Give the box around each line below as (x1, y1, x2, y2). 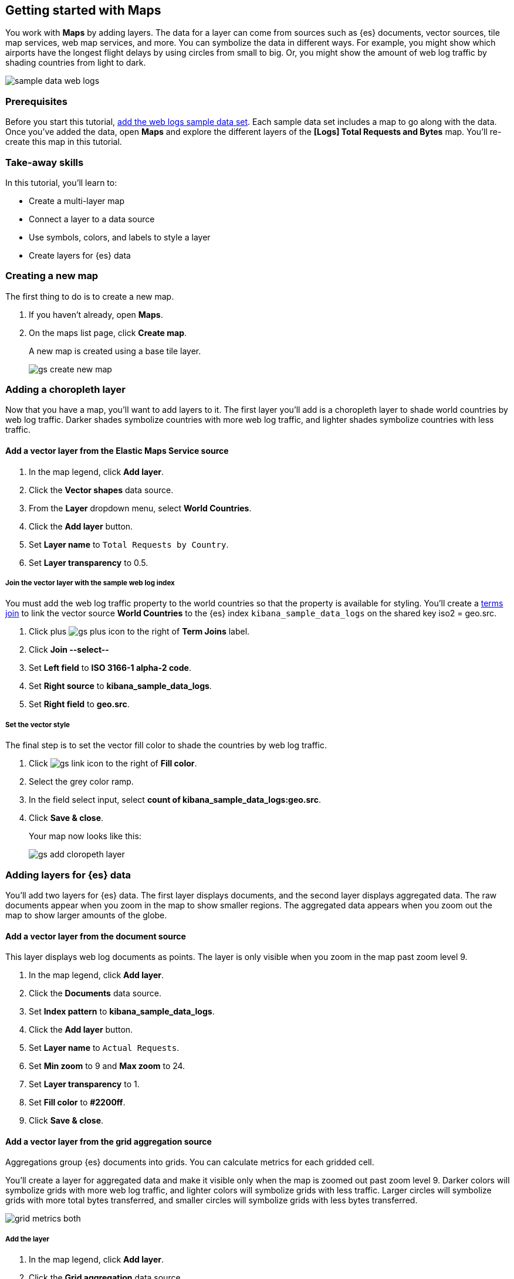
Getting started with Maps (5, 3, 161, 18)
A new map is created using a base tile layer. (29, 345, 201, 356)
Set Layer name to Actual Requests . (29, 1043, 180, 1053)
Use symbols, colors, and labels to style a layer (29, 232, 211, 242)
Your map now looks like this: (29, 831, 141, 842)
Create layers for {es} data (29, 250, 131, 260)
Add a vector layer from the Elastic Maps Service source (5, 446, 229, 456)
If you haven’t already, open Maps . (29, 309, 163, 320)
